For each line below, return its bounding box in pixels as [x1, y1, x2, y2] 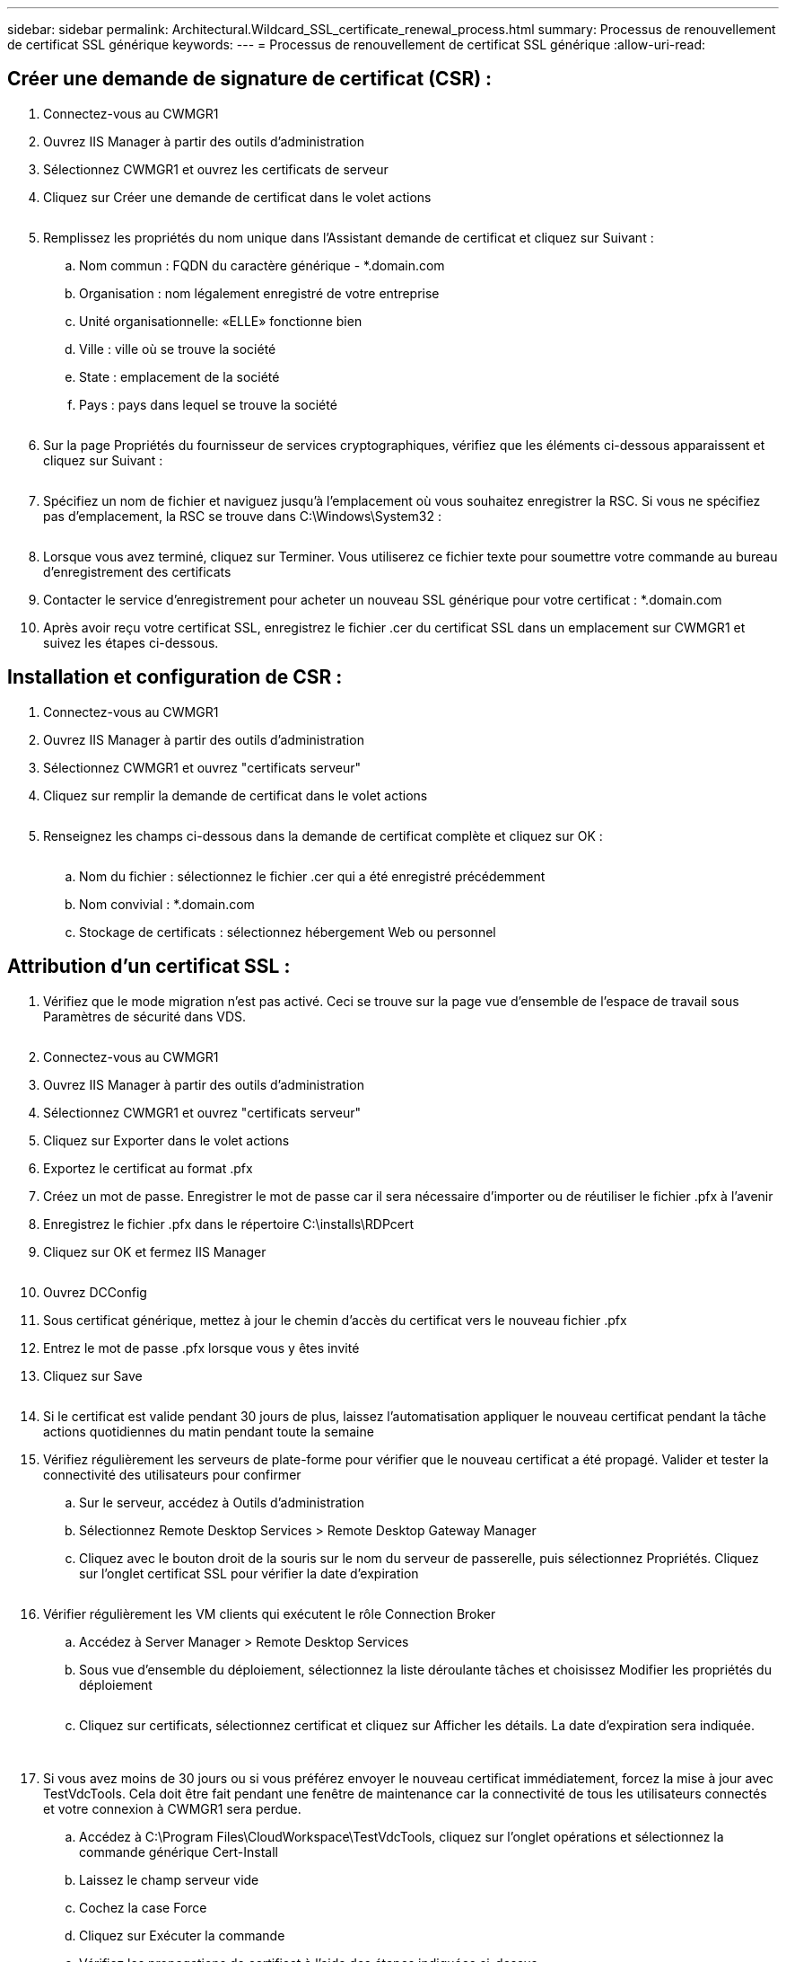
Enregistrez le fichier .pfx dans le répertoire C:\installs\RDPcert [43, 1215, 415, 1232]
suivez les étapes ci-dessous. [43, 634, 219, 650]
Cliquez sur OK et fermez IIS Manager [43, 1243, 266, 1259]
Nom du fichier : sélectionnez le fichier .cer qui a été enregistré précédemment [79, 868, 546, 884]
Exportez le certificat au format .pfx [43, 1160, 253, 1176]
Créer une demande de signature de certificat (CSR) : [7, 67, 493, 91]
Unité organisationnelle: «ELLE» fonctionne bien [79, 313, 362, 329]
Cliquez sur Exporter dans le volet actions [43, 1132, 290, 1148]
